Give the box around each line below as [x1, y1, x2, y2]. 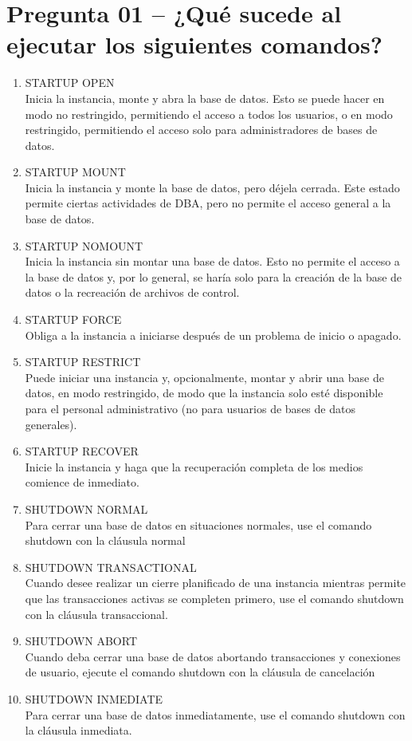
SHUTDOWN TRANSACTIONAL [25, 558, 197, 575]
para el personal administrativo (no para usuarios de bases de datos [25, 400, 355, 416]
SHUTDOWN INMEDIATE [25, 690, 163, 707]
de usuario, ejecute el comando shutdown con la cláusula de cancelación [25, 664, 375, 680]
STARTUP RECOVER [25, 443, 139, 459]
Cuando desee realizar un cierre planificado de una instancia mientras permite [25, 574, 406, 591]
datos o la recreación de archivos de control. [25, 284, 240, 301]
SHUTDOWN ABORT [25, 633, 137, 649]
